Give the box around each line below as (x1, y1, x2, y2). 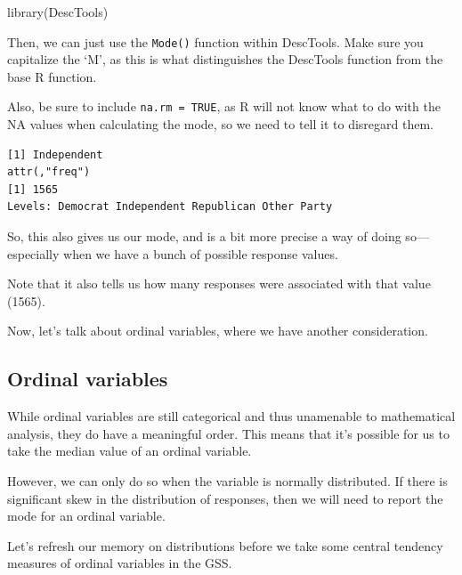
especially (7, 244, 60, 263)
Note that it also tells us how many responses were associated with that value (7, 274, 431, 293)
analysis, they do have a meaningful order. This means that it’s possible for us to (7, 424, 450, 442)
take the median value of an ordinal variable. (7, 441, 252, 460)
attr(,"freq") (7, 166, 91, 179)
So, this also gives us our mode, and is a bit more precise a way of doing (7, 227, 401, 246)
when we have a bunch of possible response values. (63, 244, 338, 263)
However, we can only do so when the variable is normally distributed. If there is (7, 472, 448, 490)
